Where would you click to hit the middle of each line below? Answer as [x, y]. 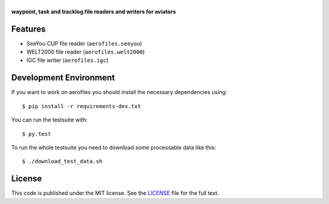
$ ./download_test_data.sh [62, 161]
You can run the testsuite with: [49, 120]
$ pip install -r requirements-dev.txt [82, 106]
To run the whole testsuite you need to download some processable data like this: [114, 147]
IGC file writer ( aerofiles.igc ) [68, 60]
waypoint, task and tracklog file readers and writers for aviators [94, 12]
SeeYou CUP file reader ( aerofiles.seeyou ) [84, 43]
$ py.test [37, 134]
